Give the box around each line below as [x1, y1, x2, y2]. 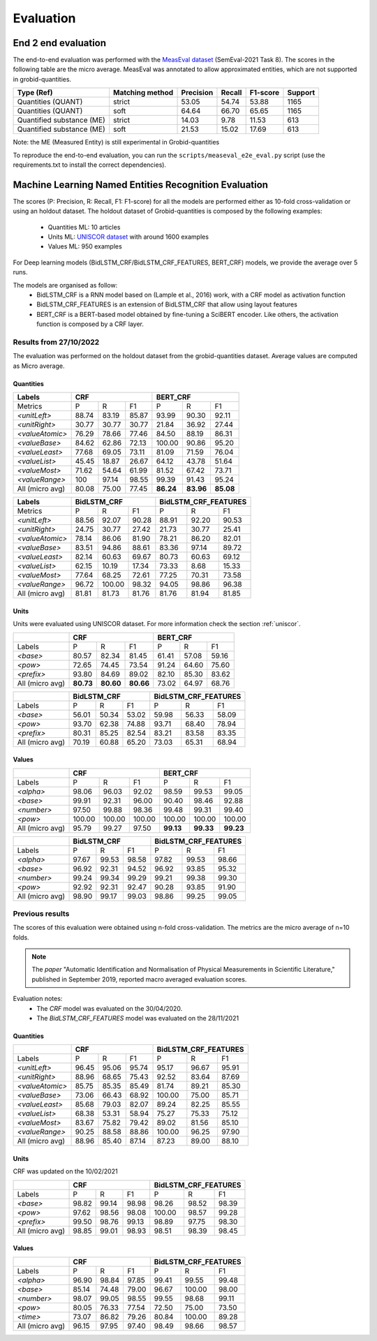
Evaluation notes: [13, 995, 63, 1003]
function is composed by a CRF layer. [36, 320, 145, 328]
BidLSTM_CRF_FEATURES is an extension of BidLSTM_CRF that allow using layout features [36, 300, 298, 309]
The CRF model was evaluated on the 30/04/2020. [36, 1004, 183, 1012]
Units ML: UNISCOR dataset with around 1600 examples [47, 232, 209, 241]
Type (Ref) [17, 88, 53, 98]
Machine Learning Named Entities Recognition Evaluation [13, 179, 269, 191]
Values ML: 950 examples [47, 242, 122, 251]
